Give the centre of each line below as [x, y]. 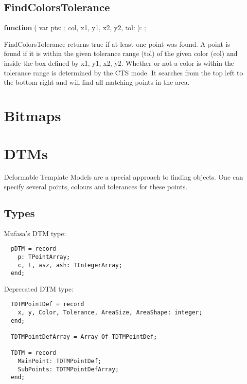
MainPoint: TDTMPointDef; [60, 361]
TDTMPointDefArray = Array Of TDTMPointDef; [84, 337]
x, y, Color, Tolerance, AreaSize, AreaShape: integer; [110, 313]
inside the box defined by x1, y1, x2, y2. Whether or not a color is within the [119, 63]
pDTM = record [34, 249]
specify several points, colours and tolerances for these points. [96, 186]
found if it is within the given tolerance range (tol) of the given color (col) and [121, 53]
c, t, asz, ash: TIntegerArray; [70, 265]
